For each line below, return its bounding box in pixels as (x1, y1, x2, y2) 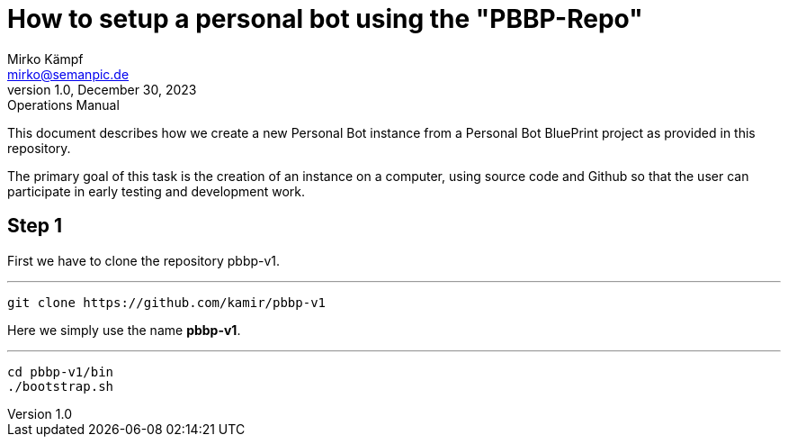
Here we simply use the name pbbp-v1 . (7, 322, 241, 338)
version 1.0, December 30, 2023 (7, 81, 197, 97)
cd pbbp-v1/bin (7, 364, 114, 379)
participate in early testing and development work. (7, 183, 306, 199)
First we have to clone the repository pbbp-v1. (7, 252, 281, 268)
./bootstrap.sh (7, 378, 114, 394)
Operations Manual (7, 96, 120, 113)
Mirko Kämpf (7, 50, 84, 67)
